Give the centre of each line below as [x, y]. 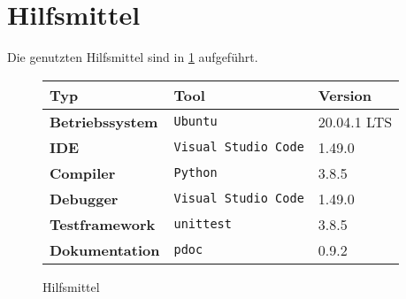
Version [345, 95]
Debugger [84, 198]
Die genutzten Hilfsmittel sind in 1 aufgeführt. [133, 57]
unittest [203, 224]
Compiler [83, 172]
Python [195, 173]
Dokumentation [105, 249]
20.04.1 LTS [355, 121]
